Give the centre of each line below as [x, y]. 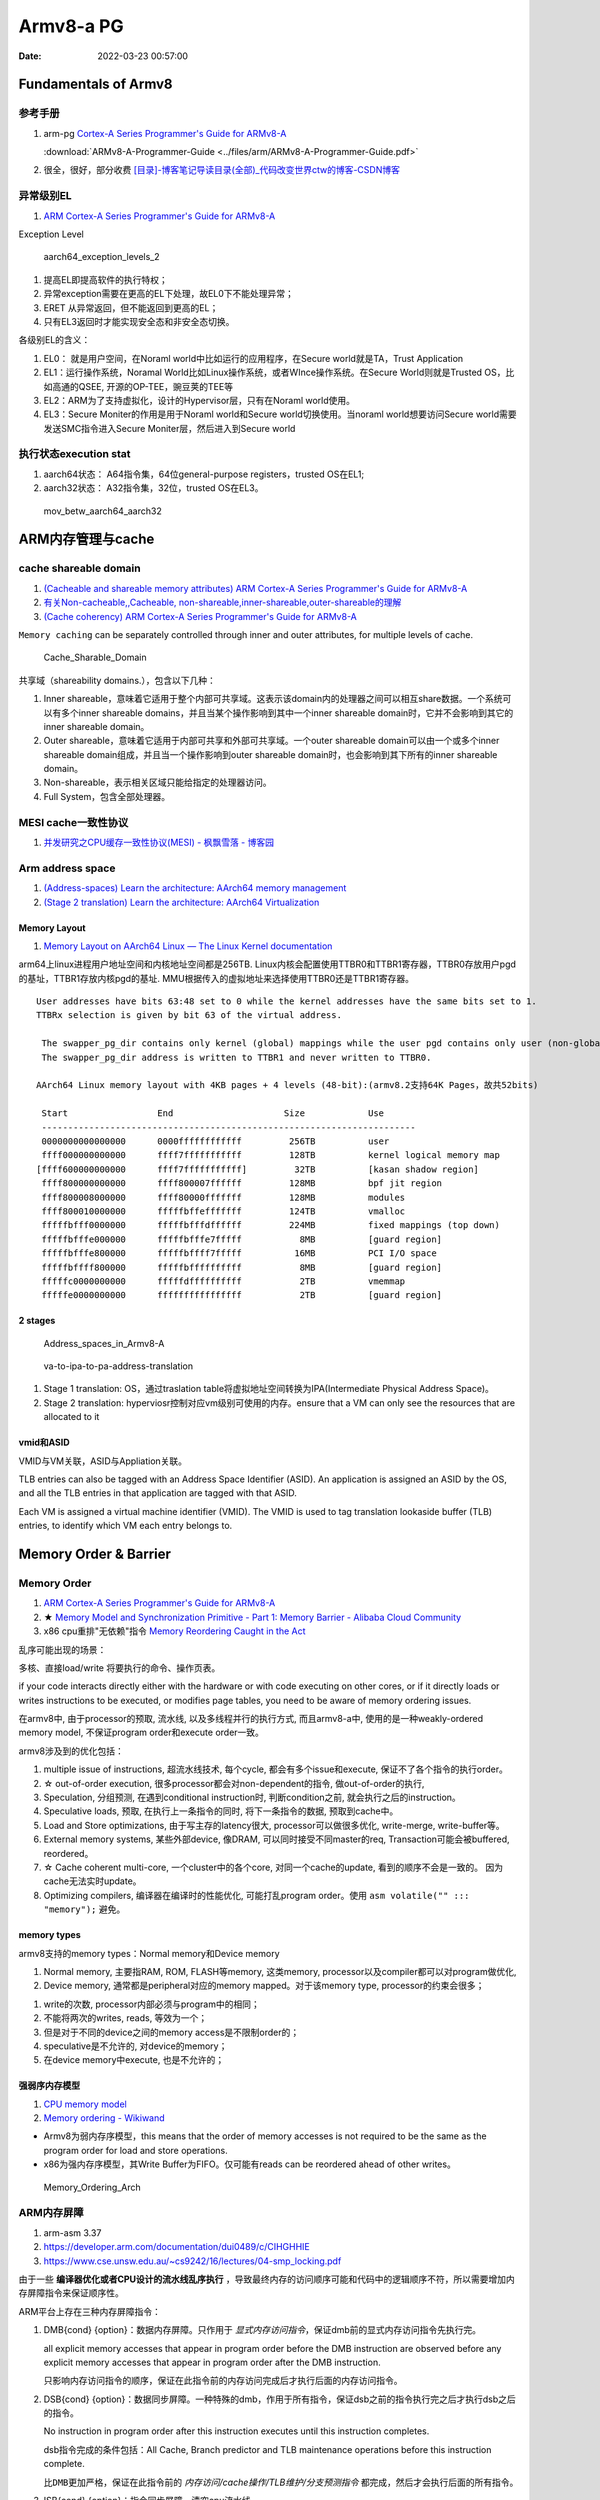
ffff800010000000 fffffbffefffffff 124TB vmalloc [223, 1211]
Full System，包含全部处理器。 [106, 796]
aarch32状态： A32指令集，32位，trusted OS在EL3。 [153, 488]
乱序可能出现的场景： [62, 1649]
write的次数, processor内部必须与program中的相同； [151, 2004]
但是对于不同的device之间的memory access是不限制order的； [171, 2032]
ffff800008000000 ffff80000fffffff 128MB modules [223, 1197]
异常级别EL [45, 196]
